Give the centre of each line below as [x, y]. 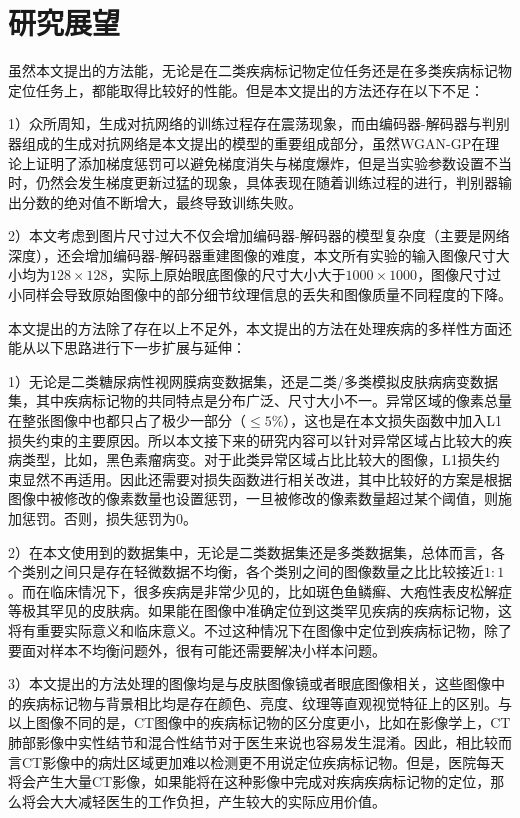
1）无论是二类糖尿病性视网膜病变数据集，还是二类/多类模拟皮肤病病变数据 [253, 380]
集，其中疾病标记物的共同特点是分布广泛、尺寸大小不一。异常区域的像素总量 [260, 400]
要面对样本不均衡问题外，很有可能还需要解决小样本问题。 [197, 649]
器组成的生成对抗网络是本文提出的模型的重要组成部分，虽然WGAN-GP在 [247, 142]
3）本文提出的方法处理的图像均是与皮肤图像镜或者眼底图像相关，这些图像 [249, 683]
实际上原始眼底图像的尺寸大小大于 [233, 274]
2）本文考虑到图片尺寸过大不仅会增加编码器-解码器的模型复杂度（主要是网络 [259, 235]
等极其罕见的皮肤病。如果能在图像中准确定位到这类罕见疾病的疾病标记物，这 [260, 610]
